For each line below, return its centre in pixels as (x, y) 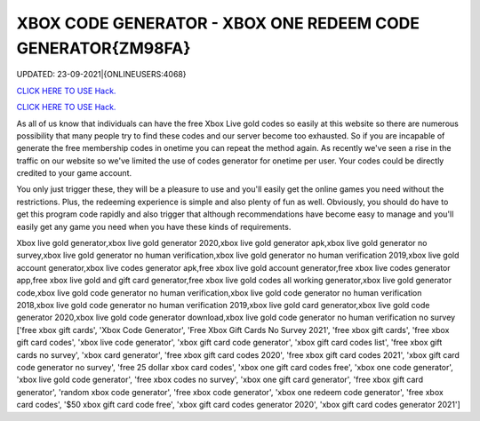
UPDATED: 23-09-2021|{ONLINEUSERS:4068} (101, 75)
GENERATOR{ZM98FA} (104, 48)
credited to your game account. (74, 173)
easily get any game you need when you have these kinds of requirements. (154, 226)
